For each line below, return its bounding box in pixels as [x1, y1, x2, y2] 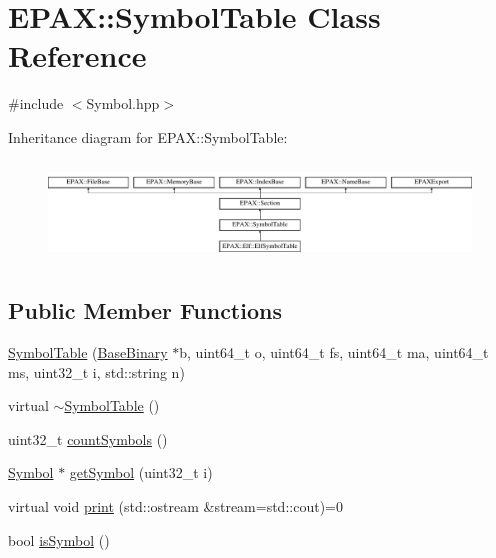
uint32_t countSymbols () [8, 428, 168, 449]
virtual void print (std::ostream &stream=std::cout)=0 [8, 496, 343, 517]
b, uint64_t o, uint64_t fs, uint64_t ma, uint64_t [179, 342, 489, 363]
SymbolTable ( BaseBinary [8, 342, 168, 363]
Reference [8, 35, 147, 76]
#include [8, 93, 64, 114]
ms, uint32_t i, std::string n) [8, 361, 185, 382]
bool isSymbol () [8, 529, 110, 550]
